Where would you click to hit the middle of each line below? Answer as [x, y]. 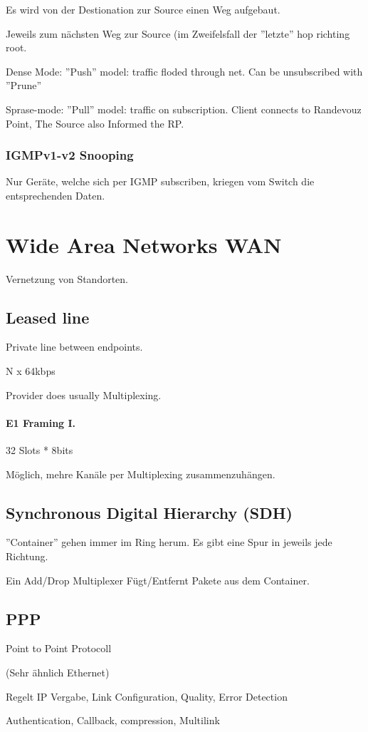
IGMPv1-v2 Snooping [70, 155]
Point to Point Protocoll [59, 648]
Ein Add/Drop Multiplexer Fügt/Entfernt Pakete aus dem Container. [158, 580]
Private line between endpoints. [74, 347]
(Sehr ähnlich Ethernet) [58, 672]
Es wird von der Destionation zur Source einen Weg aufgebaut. [143, 9]
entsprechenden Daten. [56, 195]
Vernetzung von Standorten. [67, 278]
